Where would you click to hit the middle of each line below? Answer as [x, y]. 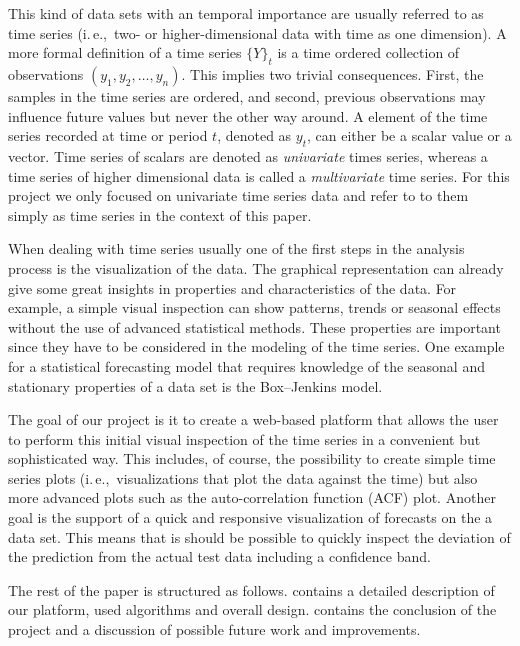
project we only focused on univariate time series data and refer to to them [238, 195]
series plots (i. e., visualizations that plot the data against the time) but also [243, 477]
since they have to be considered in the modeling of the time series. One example [256, 346]
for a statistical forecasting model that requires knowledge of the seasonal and [246, 365]
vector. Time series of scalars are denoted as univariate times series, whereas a [248, 155]
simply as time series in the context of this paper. [160, 214]
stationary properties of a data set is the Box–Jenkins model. [195, 385]
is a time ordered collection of [368, 52]
